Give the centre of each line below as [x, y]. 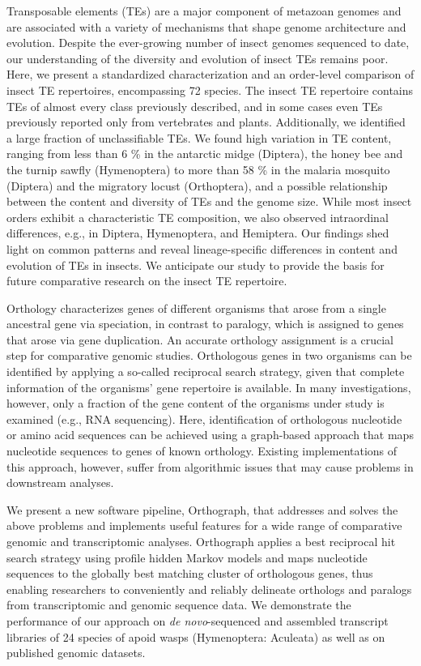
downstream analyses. [60, 482]
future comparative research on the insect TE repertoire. [147, 281]
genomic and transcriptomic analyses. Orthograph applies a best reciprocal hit [201, 541]
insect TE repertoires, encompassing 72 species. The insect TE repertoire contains [210, 90]
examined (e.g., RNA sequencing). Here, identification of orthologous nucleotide [204, 418]
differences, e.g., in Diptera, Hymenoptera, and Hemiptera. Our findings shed [198, 233]
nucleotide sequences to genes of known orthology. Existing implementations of [202, 451]
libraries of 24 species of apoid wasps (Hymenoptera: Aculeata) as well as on [196, 636]
